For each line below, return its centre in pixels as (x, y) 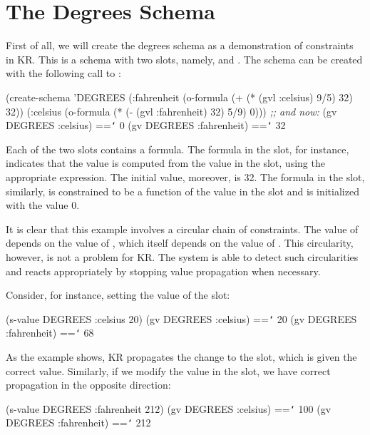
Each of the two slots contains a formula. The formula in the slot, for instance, (178, 149)
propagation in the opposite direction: (88, 385)
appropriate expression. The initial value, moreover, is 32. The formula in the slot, (185, 176)
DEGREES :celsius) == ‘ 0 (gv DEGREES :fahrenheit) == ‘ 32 (146, 125)
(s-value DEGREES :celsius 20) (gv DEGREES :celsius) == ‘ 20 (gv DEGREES (181, 318)
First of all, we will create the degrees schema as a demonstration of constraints (180, 45)
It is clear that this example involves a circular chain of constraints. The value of (182, 229)
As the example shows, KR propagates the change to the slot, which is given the (181, 357)
